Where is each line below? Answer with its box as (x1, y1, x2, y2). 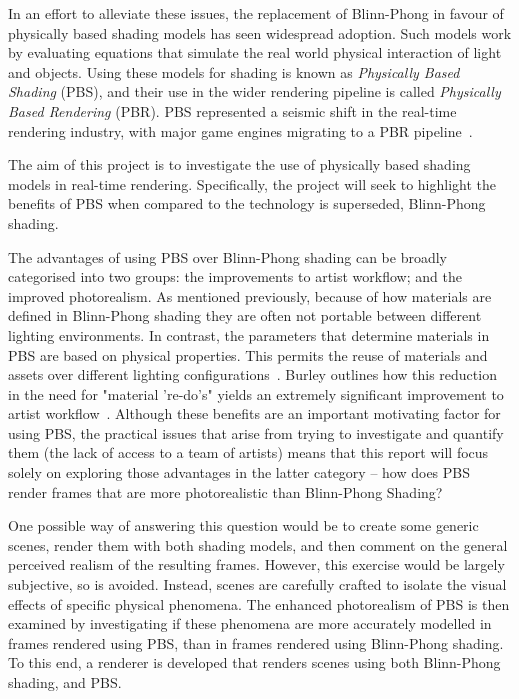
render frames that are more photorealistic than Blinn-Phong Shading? (8, 481, 443, 502)
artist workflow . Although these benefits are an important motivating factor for (8, 403, 501, 424)
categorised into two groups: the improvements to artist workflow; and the (8, 266, 462, 287)
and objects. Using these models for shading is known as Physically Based (8, 61, 460, 82)
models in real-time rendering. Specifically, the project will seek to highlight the (8, 173, 496, 194)
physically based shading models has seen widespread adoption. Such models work (8, 22, 512, 43)
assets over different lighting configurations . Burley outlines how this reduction (8, 364, 497, 385)
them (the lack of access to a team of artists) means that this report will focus (8, 442, 489, 463)
